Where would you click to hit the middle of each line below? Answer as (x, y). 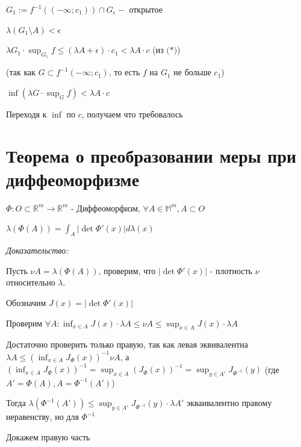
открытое (146, 9)
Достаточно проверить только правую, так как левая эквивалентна (127, 344)
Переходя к (26, 114)
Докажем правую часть (48, 436)
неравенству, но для (42, 417)
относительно (31, 282)
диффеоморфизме (73, 179)
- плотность (231, 270)
